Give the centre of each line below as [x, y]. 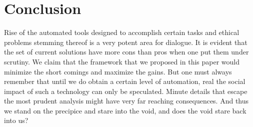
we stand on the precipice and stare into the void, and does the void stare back [125, 110]
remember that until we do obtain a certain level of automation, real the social [125, 81]
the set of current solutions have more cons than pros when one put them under [126, 52]
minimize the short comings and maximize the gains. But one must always [118, 71]
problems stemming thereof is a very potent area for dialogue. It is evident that [126, 42]
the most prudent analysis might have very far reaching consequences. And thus [126, 101]
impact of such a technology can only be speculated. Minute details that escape [126, 91]
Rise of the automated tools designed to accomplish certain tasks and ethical [122, 32]
